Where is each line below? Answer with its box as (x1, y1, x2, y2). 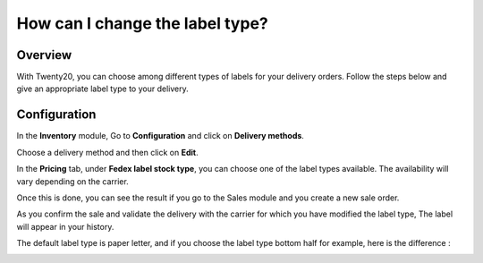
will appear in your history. (16, 221, 114, 232)
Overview (16, 47, 72, 63)
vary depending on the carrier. (16, 175, 129, 187)
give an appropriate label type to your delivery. (16, 83, 189, 94)
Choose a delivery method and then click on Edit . (16, 147, 199, 157)
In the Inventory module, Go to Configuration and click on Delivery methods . (16, 131, 304, 141)
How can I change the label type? (16, 13, 268, 33)
